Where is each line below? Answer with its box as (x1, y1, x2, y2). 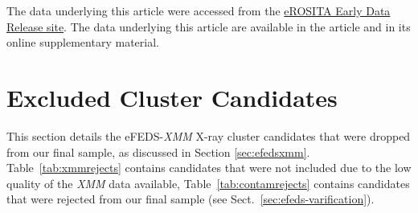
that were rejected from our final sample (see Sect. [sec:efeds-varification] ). (6, 190, 375, 207)
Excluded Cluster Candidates (6, 80, 338, 113)
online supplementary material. (6, 34, 159, 51)
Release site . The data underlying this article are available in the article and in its (6, 18, 411, 35)
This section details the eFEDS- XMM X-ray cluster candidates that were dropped (6, 127, 411, 144)
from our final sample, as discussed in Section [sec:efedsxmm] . (6, 143, 310, 160)
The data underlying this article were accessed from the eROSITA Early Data (6, 2, 391, 18)
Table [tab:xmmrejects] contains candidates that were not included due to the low (6, 159, 412, 176)
